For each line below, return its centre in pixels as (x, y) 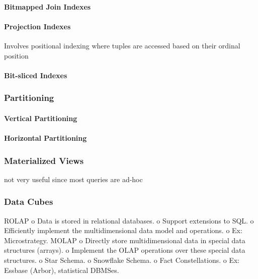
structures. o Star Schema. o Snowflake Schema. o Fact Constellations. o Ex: (122, 260)
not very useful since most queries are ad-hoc (73, 179)
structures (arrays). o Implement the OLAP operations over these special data (125, 250)
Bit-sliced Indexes (36, 75)
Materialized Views (44, 160)
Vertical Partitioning (41, 118)
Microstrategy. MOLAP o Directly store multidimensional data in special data (125, 240)
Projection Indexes (37, 26)
